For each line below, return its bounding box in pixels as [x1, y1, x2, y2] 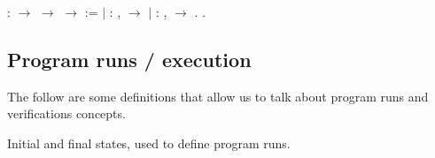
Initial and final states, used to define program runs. [7, 133, 291, 152]
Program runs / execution [7, 45, 252, 72]
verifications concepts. [7, 104, 126, 123]
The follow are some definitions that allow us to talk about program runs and [7, 87, 429, 105]
